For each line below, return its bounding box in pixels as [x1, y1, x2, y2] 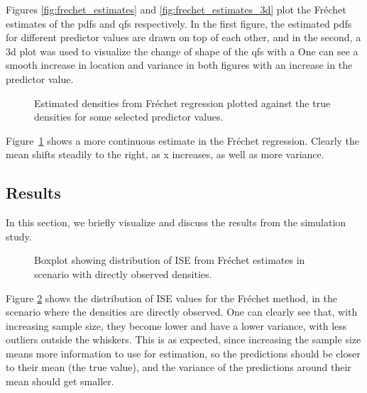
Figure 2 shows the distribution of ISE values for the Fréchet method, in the [6, 290, 337, 305]
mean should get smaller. [6, 374, 114, 389]
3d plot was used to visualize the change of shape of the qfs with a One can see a [6, 43, 358, 58]
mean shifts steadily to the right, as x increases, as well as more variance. [6, 147, 324, 162]
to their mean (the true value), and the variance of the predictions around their [6, 360, 351, 375]
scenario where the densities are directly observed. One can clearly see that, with [6, 304, 358, 319]
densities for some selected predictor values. [34, 109, 224, 124]
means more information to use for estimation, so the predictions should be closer [6, 345, 361, 360]
